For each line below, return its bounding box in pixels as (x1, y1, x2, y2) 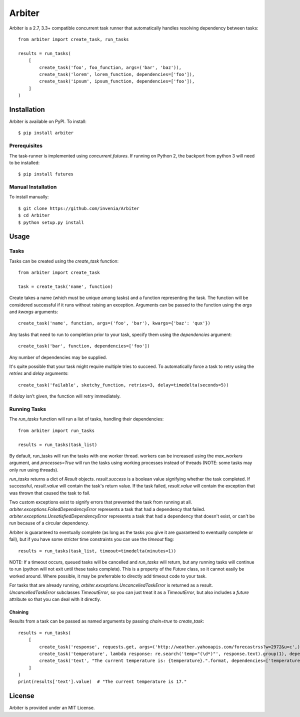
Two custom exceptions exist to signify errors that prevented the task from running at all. (9, 499, 192, 505)
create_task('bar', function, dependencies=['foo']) (18, 343, 150, 349)
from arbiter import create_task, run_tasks (18, 36, 129, 42)
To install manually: (9, 194, 49, 200)
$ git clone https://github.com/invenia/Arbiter (18, 205, 139, 211)
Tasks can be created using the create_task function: (9, 258, 119, 264)
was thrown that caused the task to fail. (9, 490, 90, 496)
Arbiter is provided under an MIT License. (9, 705, 95, 711)
